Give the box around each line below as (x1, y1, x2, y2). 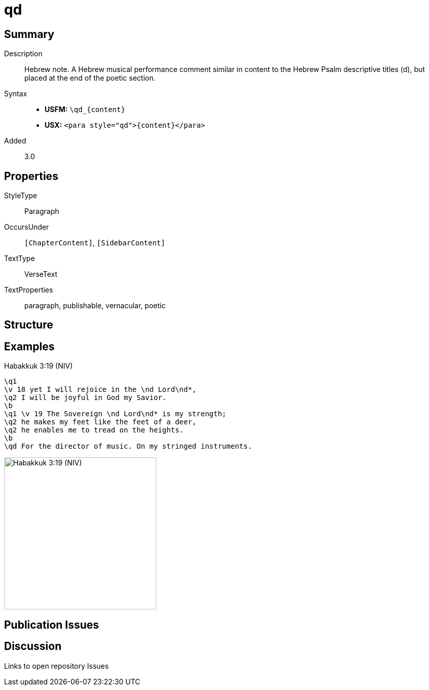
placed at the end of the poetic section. (24, 74, 156, 83)
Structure (4, 318, 53, 332)
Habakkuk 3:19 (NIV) (4, 361, 73, 371)
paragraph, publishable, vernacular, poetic (24, 301, 166, 310)
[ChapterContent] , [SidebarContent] (24, 238, 165, 247)
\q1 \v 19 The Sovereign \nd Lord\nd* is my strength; (4, 410, 227, 418)
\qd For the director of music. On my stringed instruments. (4, 442, 252, 451)
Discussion (4, 640, 62, 653)
